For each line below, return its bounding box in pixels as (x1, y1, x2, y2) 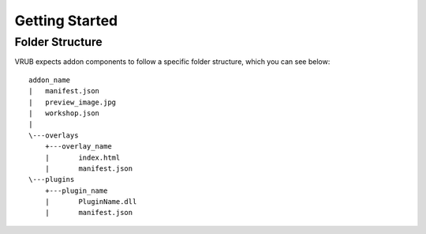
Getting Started (14, 12, 118, 29)
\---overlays (28, 130, 79, 140)
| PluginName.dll (44, 198, 137, 206)
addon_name (28, 75, 71, 85)
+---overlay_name (44, 142, 112, 151)
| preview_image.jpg (28, 97, 117, 107)
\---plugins (28, 175, 75, 184)
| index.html (44, 153, 121, 162)
